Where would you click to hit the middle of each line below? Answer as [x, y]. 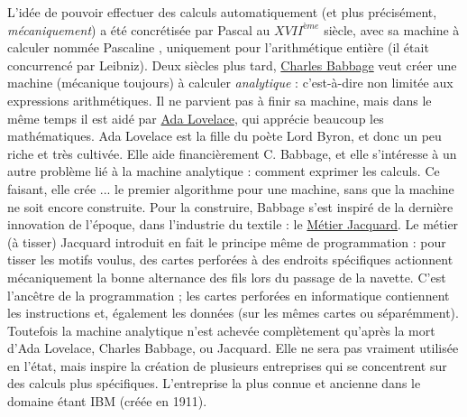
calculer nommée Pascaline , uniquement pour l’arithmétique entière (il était [218, 47]
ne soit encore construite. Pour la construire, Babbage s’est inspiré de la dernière [230, 206]
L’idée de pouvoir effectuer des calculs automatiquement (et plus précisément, [222, 12]
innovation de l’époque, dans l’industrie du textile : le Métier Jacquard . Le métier [233, 224]
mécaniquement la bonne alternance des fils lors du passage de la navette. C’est [227, 277]
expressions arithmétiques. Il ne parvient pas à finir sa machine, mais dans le [220, 100]
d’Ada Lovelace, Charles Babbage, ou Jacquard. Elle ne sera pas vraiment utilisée [233, 348]
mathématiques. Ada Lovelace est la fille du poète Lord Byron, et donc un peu [224, 136]
